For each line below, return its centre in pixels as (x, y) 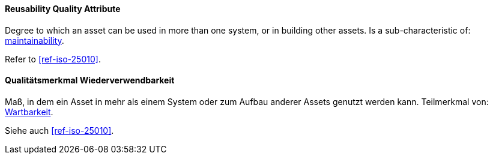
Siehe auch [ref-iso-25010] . (59, 130)
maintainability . (35, 40)
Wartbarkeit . (29, 112)
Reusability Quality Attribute (63, 9)
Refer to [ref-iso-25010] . (53, 59)
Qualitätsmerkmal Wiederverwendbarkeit (90, 80)
